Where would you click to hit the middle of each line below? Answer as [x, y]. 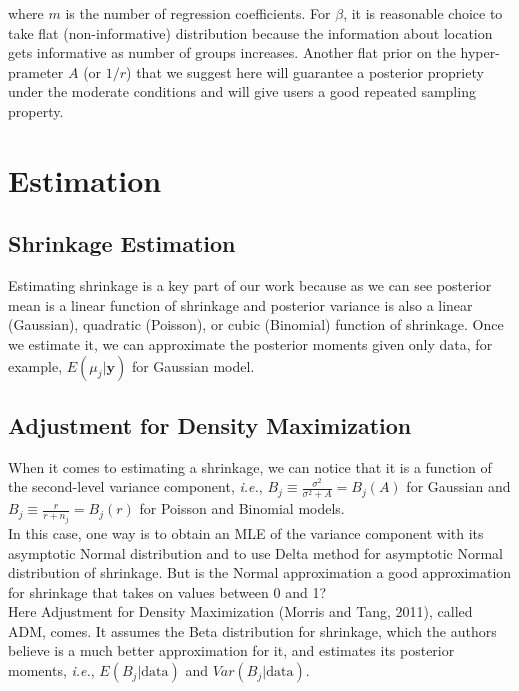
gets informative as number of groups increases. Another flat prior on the [232, 52]
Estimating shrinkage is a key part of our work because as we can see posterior [250, 285]
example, [35, 365]
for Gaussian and [458, 486]
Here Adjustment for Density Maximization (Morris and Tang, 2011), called [240, 611]
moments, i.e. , [51, 670]
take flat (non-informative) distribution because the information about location [250, 32]
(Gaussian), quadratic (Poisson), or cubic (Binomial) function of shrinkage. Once [256, 324]
